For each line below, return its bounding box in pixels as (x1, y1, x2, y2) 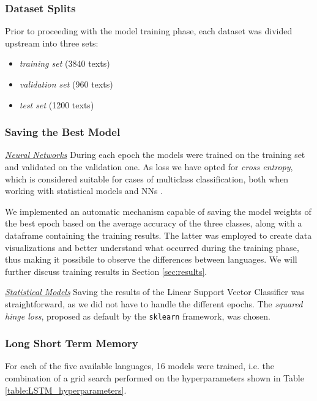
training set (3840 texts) (19, 57, 110, 70)
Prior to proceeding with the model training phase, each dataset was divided (5, 24, 293, 37)
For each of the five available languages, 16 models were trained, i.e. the (5, 359, 274, 372)
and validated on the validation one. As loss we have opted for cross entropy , (5, 160, 293, 173)
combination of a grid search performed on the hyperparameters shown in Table (5, 372, 304, 384)
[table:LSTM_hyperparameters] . (5, 383, 127, 396)
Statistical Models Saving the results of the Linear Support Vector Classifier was (5, 285, 305, 298)
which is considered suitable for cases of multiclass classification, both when (5, 172, 289, 185)
